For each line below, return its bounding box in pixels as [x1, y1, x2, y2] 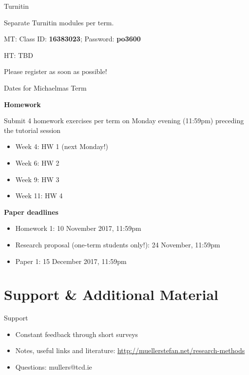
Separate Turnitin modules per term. [4, 17, 114, 27]
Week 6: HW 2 [15, 157, 59, 168]
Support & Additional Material [4, 284, 219, 304]
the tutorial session [4, 125, 61, 135]
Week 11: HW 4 [15, 190, 63, 201]
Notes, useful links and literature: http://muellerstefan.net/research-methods [15, 345, 245, 356]
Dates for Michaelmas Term [4, 82, 87, 93]
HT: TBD [4, 50, 33, 60]
